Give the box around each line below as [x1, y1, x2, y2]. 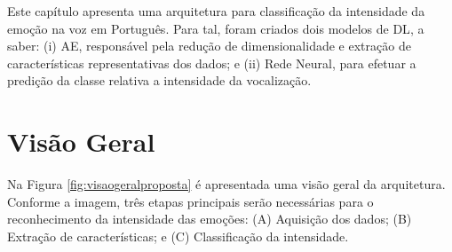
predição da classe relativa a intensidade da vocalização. [7, 71, 312, 90]
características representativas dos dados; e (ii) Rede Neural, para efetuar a [7, 53, 416, 72]
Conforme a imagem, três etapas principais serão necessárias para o [7, 192, 374, 210]
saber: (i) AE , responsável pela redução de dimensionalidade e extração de [7, 36, 411, 55]
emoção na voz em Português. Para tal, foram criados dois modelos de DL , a [7, 19, 424, 37]
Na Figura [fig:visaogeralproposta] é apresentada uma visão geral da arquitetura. [7, 175, 446, 193]
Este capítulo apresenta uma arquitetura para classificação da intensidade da [7, 2, 425, 20]
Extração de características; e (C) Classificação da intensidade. [7, 226, 349, 245]
